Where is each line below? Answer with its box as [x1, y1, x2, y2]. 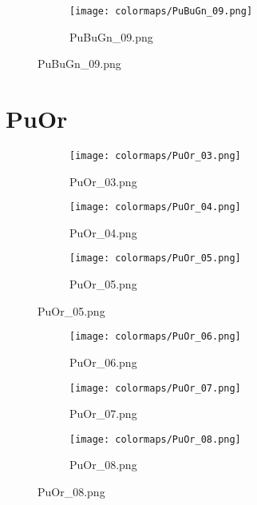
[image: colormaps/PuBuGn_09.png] [69, 6, 253, 17]
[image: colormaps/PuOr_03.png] [69, 149, 241, 161]
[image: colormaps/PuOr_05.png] [69, 252, 241, 264]
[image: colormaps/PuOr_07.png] [69, 382, 241, 394]
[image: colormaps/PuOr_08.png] [69, 433, 241, 445]
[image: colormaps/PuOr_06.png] [69, 331, 241, 343]
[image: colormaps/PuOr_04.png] [69, 201, 241, 213]
